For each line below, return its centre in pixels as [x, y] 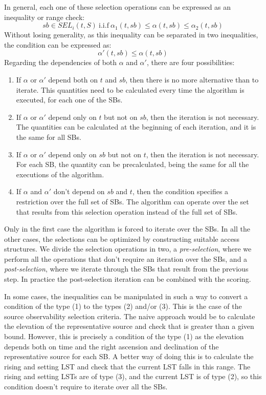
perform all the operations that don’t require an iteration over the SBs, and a [126, 258]
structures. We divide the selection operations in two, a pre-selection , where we [128, 249]
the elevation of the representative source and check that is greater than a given [129, 326]
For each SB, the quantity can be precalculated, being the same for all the [132, 164]
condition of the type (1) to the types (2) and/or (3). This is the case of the [123, 306]
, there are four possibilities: [191, 62]
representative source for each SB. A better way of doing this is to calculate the [129, 356]
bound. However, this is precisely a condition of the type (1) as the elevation [124, 336]
